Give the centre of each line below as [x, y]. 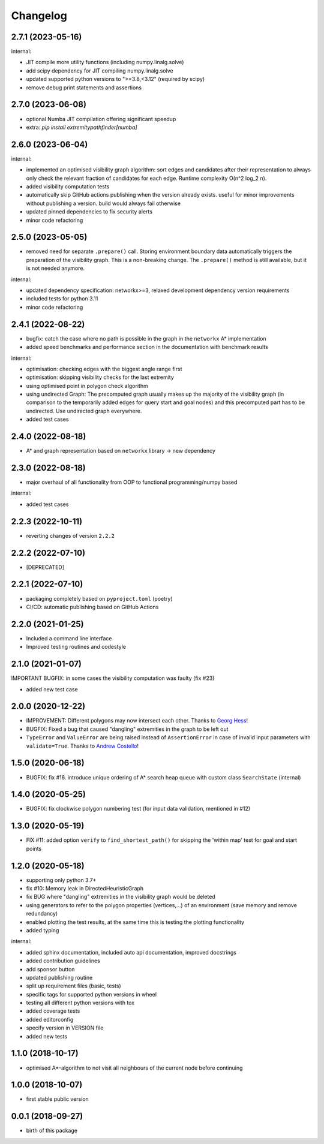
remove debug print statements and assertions [84, 88]
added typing [43, 930]
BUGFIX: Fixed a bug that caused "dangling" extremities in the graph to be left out [127, 729]
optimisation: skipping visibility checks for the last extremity [100, 377]
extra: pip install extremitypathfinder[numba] [82, 127]
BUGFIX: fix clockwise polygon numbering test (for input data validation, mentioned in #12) [138, 809]
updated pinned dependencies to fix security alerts [89, 212]
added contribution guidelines [63, 961]
